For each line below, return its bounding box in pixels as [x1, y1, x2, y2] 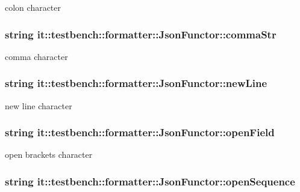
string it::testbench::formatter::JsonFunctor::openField [5, 125, 275, 140]
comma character [5, 50, 68, 62]
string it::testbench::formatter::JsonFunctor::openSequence [5, 173, 295, 188]
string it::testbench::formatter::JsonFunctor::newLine [5, 76, 267, 91]
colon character [5, 1, 61, 13]
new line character [5, 99, 72, 112]
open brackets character [5, 148, 93, 161]
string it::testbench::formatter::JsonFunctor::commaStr [5, 26, 277, 41]
